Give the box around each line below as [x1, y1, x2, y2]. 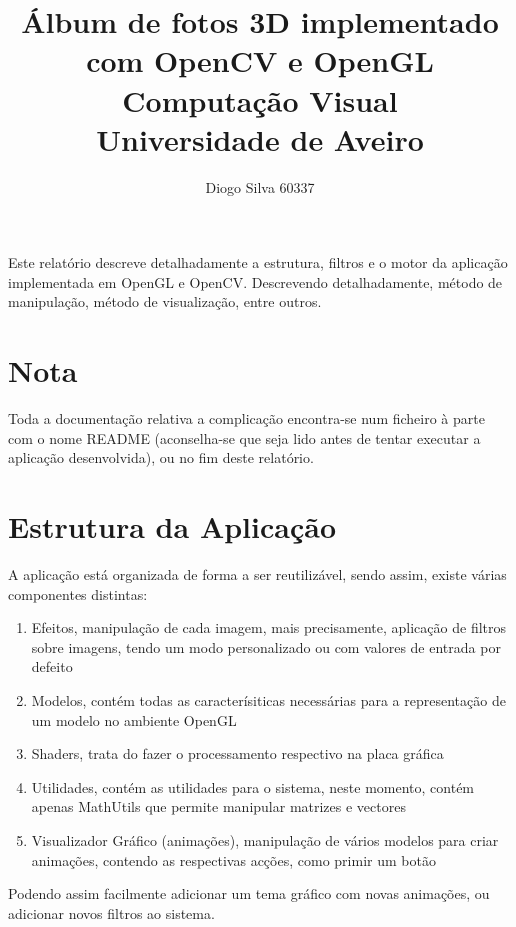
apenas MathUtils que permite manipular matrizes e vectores [31, 796, 406, 817]
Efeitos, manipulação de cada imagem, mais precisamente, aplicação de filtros [31, 617, 507, 638]
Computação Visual [122, 79, 398, 120]
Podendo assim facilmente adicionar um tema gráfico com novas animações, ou [8, 883, 490, 904]
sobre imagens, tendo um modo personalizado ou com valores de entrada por [31, 636, 501, 657]
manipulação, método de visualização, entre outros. [8, 291, 322, 312]
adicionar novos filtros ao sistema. [8, 902, 215, 923]
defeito [31, 656, 73, 677]
